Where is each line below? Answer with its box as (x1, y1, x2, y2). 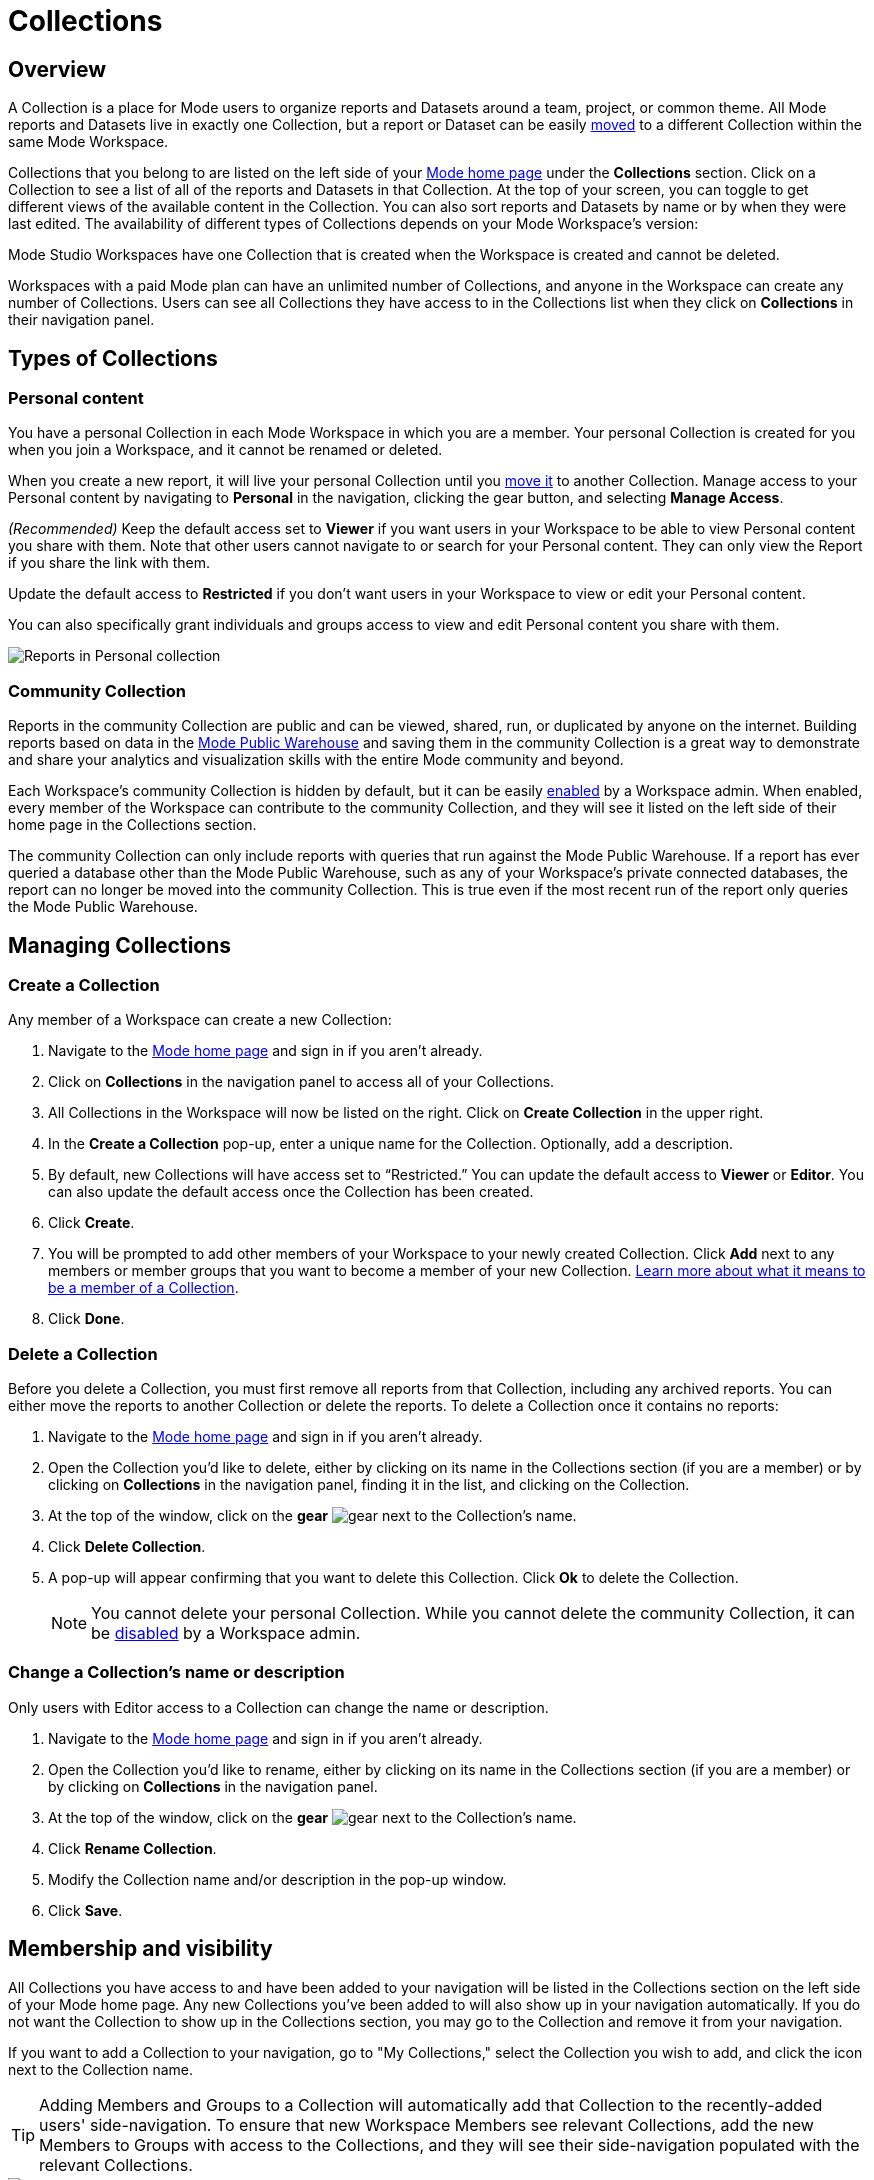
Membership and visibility (8, 1936, 273, 1962)
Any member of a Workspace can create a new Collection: (8, 1011, 392, 1029)
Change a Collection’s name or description (8, 1662, 345, 1683)
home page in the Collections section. (8, 816, 257, 834)
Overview (8, 56, 107, 82)
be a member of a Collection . (48, 1279, 239, 1297)
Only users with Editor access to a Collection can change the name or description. (8, 1698, 549, 1716)
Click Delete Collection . (48, 1538, 206, 1556)
